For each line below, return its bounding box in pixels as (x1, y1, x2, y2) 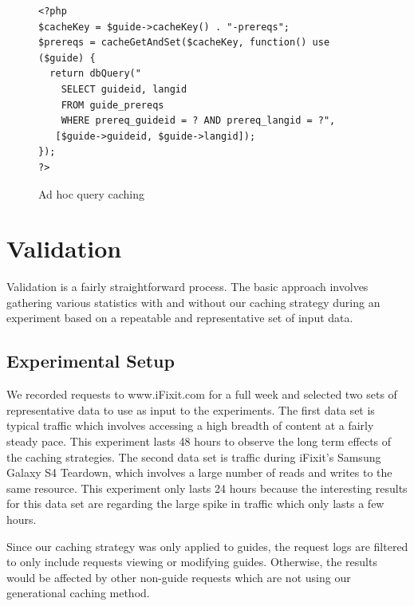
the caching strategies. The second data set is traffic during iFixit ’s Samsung (6, 448, 381, 465)
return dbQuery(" (49, 68, 141, 80)
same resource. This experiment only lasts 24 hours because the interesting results (6, 479, 408, 496)
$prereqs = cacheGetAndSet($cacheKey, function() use (38, 37, 330, 49)
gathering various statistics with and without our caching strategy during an (6, 293, 380, 310)
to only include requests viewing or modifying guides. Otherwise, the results (6, 553, 377, 570)
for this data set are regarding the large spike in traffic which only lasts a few (6, 495, 384, 512)
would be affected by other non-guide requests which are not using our (6, 569, 351, 585)
